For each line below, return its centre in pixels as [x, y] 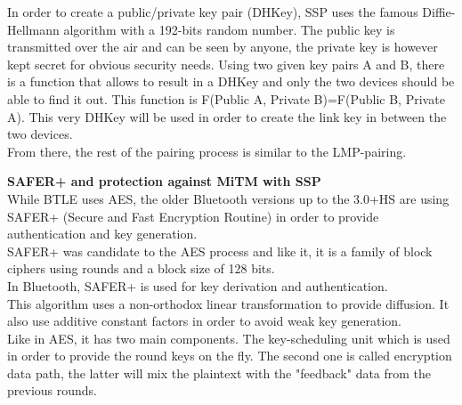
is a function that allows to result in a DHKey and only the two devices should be [231, 81]
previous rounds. [52, 390]
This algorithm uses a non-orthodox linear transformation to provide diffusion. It [228, 303]
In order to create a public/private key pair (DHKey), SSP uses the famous [213, 12]
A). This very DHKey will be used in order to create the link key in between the [227, 116]
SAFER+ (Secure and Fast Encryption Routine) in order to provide [193, 216]
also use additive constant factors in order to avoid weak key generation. [205, 321]
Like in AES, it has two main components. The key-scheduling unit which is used [229, 338]
